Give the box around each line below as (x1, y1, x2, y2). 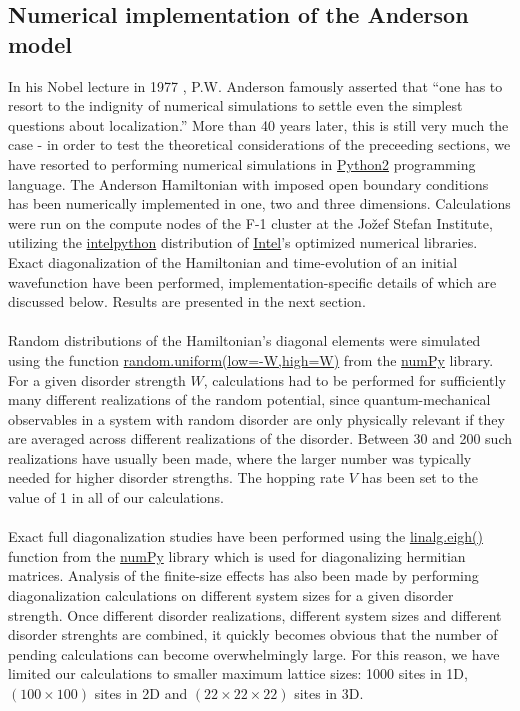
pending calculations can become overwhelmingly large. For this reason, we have (8, 643, 500, 664)
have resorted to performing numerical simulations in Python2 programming (8, 153, 476, 174)
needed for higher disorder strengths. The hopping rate (8, 467, 345, 488)
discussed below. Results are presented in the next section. (8, 291, 366, 312)
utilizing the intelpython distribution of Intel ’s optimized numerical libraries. (8, 232, 478, 253)
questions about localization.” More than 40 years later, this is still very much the (8, 114, 509, 135)
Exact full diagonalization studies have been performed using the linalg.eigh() (8, 526, 484, 547)
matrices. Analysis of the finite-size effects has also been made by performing (8, 565, 479, 586)
